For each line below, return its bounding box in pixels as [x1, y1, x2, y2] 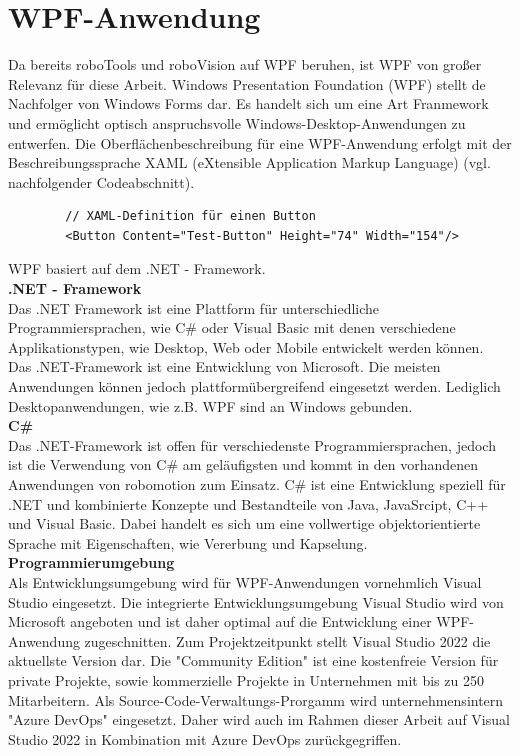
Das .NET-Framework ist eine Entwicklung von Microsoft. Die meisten [8, 356, 441, 377]
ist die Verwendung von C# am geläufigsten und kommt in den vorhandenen [8, 454, 479, 475]
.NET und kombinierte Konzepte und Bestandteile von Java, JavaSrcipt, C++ [8, 493, 489, 514]
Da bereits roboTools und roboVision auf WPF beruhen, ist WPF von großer [8, 54, 482, 75]
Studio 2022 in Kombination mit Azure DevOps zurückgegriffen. [8, 728, 402, 749]
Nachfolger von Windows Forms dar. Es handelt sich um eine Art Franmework [8, 93, 489, 114]
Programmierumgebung [8, 552, 175, 573]
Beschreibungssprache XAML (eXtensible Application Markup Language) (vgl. [8, 152, 491, 173]
